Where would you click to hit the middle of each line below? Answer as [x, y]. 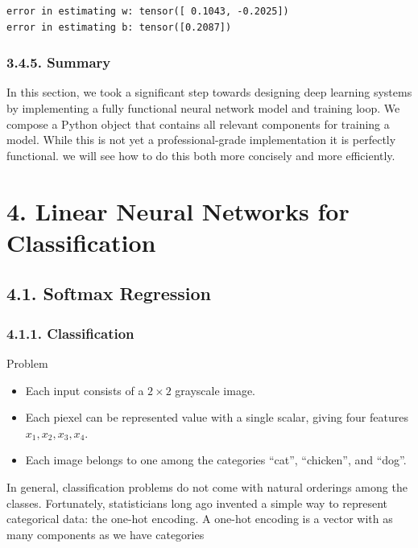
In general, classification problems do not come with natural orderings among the [207, 486]
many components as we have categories [106, 534]
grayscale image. [215, 390]
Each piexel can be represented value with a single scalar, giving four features [217, 417]
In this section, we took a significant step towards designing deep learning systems [209, 92]
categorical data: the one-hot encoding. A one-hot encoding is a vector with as [200, 519]
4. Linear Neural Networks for [178, 210]
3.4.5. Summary [59, 62]
